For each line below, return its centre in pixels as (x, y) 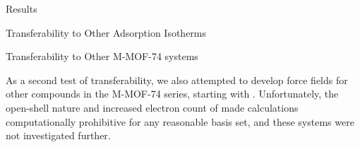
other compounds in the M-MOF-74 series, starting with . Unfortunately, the (172, 94)
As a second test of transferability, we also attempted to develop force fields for (177, 80)
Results (22, 8)
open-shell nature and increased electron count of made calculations (152, 107)
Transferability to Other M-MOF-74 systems (102, 56)
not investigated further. (58, 135)
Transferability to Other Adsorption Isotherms (106, 32)
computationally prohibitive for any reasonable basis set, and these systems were (180, 121)
